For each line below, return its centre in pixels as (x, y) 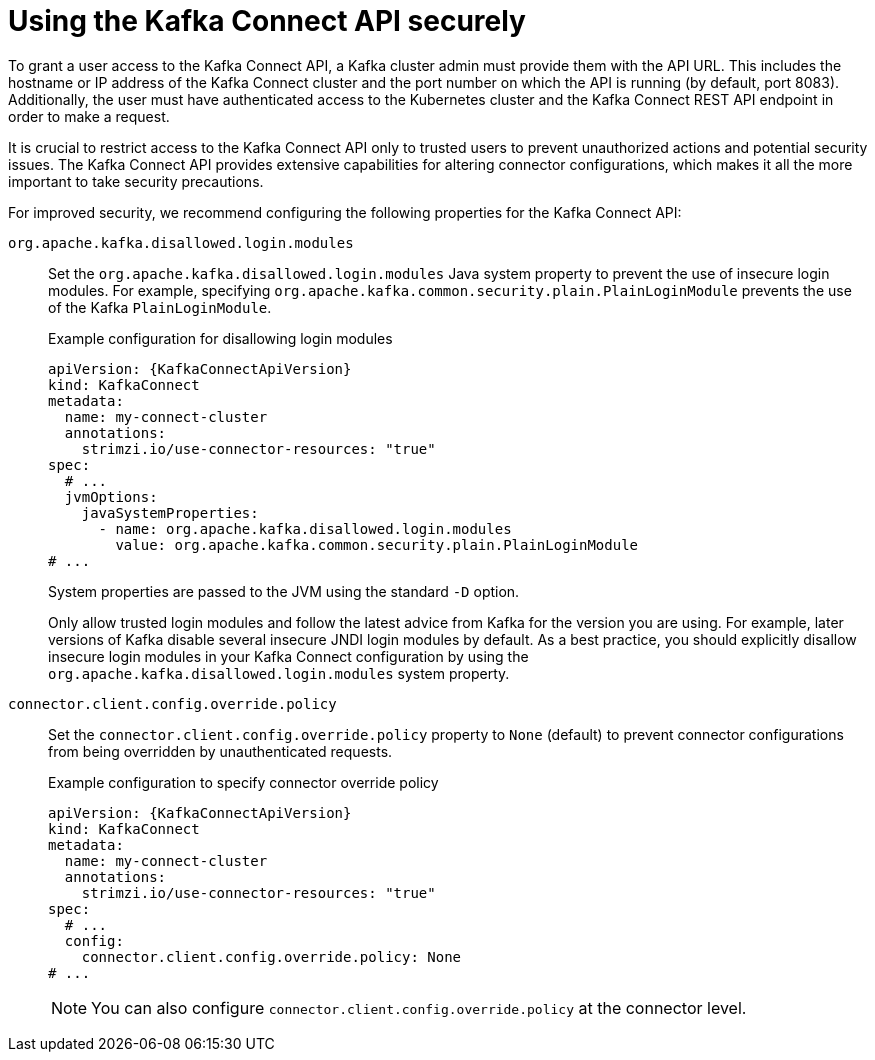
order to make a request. (89, 116)
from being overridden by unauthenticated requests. (220, 751)
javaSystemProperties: (170, 512)
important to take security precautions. (136, 181)
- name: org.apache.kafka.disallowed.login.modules (305, 528)
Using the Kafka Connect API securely (267, 21)
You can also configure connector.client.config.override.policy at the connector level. (419, 1007)
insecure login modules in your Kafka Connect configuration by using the (288, 656)
